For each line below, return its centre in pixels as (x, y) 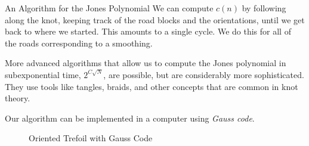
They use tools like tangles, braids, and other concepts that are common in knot (152, 86)
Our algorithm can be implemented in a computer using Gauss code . (130, 118)
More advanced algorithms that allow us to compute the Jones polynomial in (146, 63)
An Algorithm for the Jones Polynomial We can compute (109, 8)
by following (264, 8)
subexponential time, (43, 74)
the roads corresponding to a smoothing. (79, 43)
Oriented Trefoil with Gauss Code (91, 138)
